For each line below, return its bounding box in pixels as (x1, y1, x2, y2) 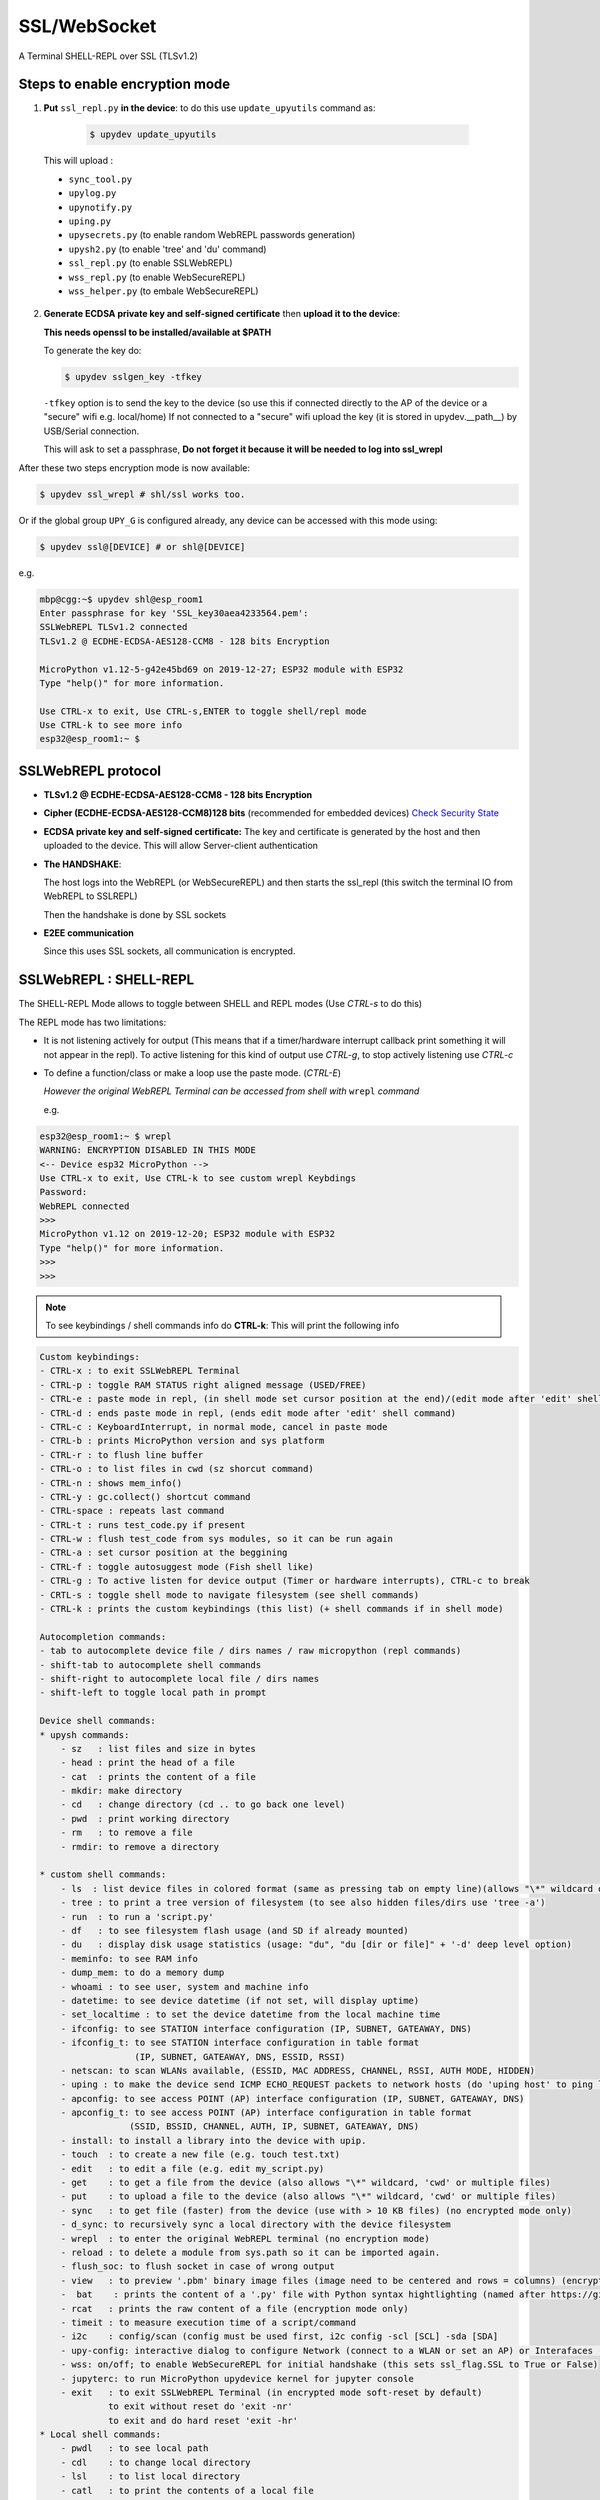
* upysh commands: (39, 1729, 130, 1740)
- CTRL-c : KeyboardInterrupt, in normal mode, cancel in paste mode (39, 1421, 388, 1432)
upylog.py (68, 188, 117, 199)
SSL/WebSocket (18, 15, 157, 37)
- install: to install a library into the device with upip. (60, 2135, 367, 2146)
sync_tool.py (68, 173, 133, 185)
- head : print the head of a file (60, 1757, 235, 1769)
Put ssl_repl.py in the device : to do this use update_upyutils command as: (43, 102, 376, 114)
